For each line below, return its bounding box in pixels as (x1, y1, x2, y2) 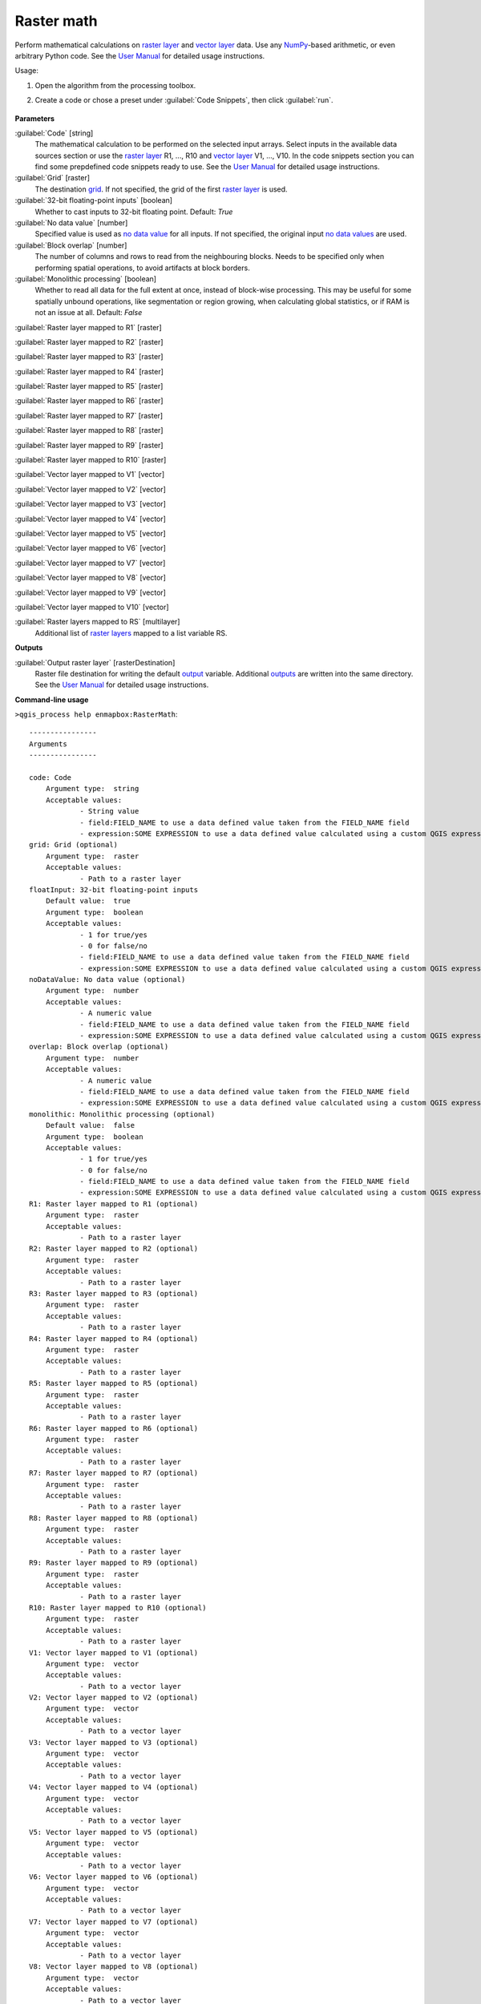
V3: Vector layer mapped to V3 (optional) (29, 1738, 199, 1747)
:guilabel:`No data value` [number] (14, 218, 128, 228)
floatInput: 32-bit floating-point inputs (29, 885, 199, 894)
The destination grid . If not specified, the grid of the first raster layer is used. (34, 184, 288, 194)
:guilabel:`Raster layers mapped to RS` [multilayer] (14, 617, 180, 627)
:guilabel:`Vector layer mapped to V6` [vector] (14, 543, 166, 553)
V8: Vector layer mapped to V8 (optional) (29, 1962, 199, 1971)
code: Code (29, 774, 72, 782)
